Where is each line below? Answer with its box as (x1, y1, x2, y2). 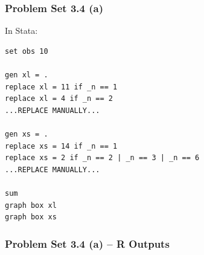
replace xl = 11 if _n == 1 (5, 82, 118, 91)
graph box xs (5, 213, 57, 222)
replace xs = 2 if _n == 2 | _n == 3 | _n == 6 (5, 153, 200, 163)
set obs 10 (5, 47, 48, 56)
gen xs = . (5, 129, 48, 138)
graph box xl (5, 201, 57, 210)
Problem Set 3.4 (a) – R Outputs (5, 236, 170, 251)
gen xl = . (5, 71, 48, 79)
